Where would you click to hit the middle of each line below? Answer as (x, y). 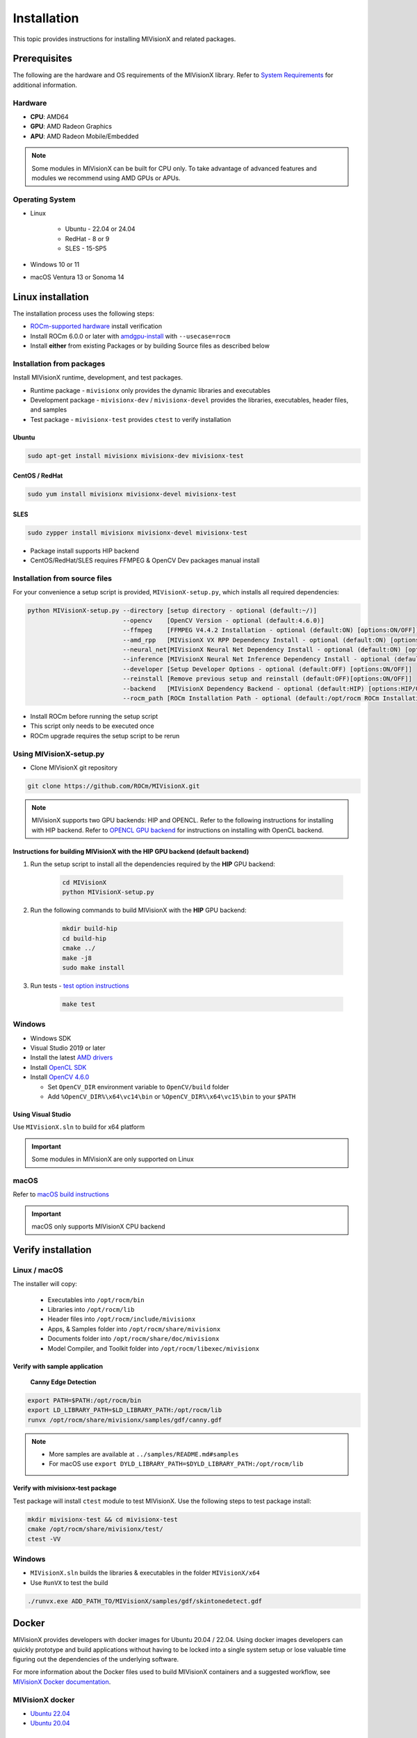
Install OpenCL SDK (58, 1067)
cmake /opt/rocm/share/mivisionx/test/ (95, 1529)
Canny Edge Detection (63, 1382)
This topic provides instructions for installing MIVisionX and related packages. (124, 39)
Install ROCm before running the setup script (94, 716)
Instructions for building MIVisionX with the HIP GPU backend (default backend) (131, 851)
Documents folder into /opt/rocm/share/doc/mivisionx (133, 1339)
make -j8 (77, 958)
